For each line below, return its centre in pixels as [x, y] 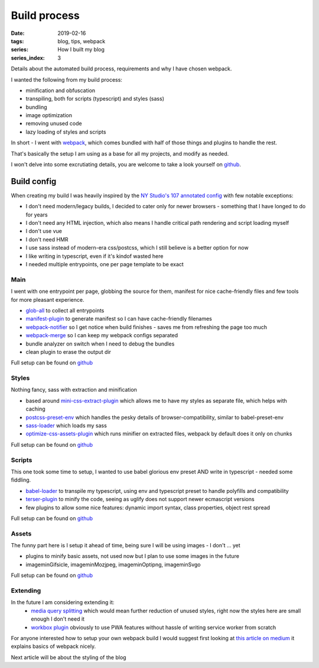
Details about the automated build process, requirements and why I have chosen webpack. [121, 69]
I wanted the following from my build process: [66, 79]
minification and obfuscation [61, 90]
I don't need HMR [47, 239]
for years [37, 214]
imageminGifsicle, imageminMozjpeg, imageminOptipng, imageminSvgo [113, 564]
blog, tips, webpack [82, 41]
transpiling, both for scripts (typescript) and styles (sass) [95, 99]
